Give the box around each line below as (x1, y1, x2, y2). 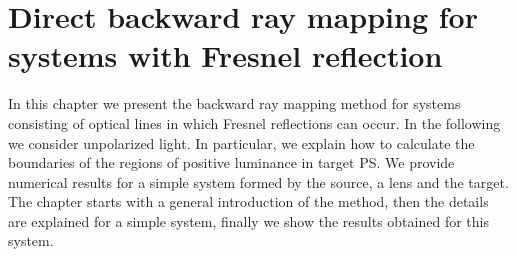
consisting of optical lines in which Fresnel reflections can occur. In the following (8, 112, 501, 133)
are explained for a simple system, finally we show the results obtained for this (8, 210, 489, 231)
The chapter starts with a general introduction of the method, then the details (8, 191, 489, 212)
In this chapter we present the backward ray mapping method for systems (8, 93, 461, 114)
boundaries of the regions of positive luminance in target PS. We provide (8, 152, 455, 173)
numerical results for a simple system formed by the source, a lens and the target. (8, 171, 509, 192)
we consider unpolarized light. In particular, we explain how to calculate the (8, 132, 475, 153)
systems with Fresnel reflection (8, 35, 443, 76)
